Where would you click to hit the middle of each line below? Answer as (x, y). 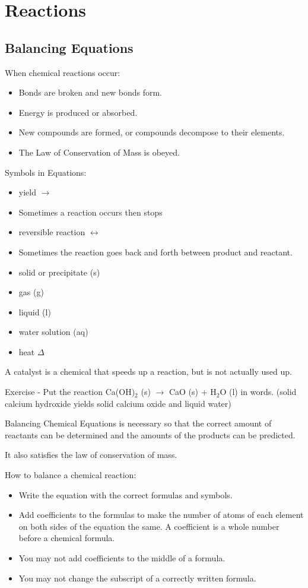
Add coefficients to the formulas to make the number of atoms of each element (161, 515)
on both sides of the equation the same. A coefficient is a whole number (149, 526)
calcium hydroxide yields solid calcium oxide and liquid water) (118, 403)
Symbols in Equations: (46, 172)
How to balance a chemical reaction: (71, 475)
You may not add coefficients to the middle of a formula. (122, 558)
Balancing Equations (69, 47)
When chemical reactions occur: (63, 72)
